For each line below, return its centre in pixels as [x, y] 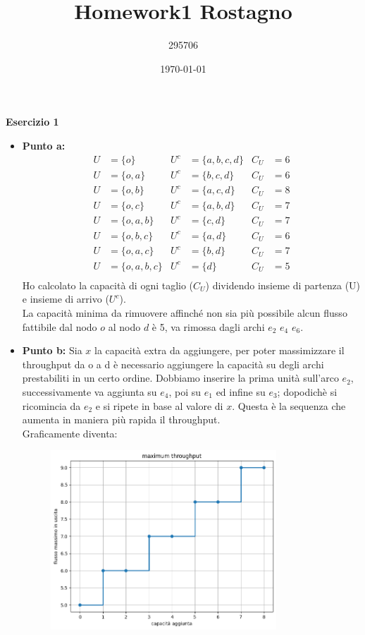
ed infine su [241, 391]
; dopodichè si [307, 391]
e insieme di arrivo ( [66, 299]
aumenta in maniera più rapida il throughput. [121, 419]
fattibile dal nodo [60, 326]
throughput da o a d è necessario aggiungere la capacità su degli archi [173, 364]
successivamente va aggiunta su [89, 391]
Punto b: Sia [52, 350]
